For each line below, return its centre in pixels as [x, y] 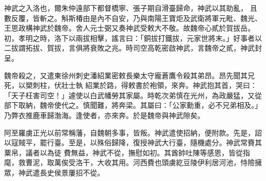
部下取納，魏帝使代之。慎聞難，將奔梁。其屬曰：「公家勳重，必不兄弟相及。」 [133, 105]
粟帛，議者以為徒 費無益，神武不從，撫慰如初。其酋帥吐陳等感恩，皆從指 [127, 152]
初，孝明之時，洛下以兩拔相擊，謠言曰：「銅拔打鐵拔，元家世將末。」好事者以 [133, 38]
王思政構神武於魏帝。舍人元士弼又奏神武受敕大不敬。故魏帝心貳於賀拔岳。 [129, 28]
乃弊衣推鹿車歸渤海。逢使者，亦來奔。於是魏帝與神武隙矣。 [104, 115]
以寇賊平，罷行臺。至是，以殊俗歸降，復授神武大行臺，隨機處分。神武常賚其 [133, 142]
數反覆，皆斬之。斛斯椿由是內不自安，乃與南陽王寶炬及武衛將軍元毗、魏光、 [133, 18]
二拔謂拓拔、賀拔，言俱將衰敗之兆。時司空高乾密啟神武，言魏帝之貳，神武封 [133, 48]
